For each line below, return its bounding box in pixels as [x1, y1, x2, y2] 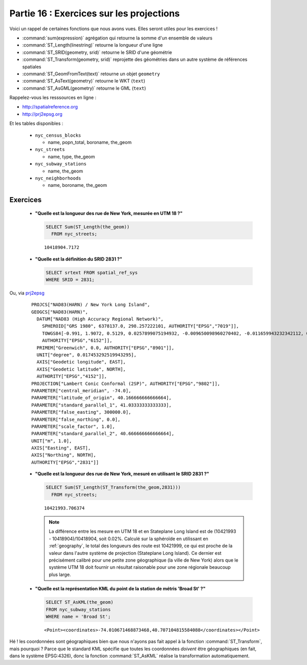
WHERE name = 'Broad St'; [46, 613, 111, 619]
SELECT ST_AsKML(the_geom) [46, 599, 114, 605]
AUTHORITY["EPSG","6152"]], [41, 338, 113, 344]
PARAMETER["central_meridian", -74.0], [31, 388, 131, 394]
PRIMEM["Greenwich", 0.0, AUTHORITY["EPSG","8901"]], [36, 345, 174, 351]
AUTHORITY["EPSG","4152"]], [36, 374, 107, 379]
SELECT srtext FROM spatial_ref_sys [46, 269, 138, 275]
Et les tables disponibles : [9, 120, 63, 126]
